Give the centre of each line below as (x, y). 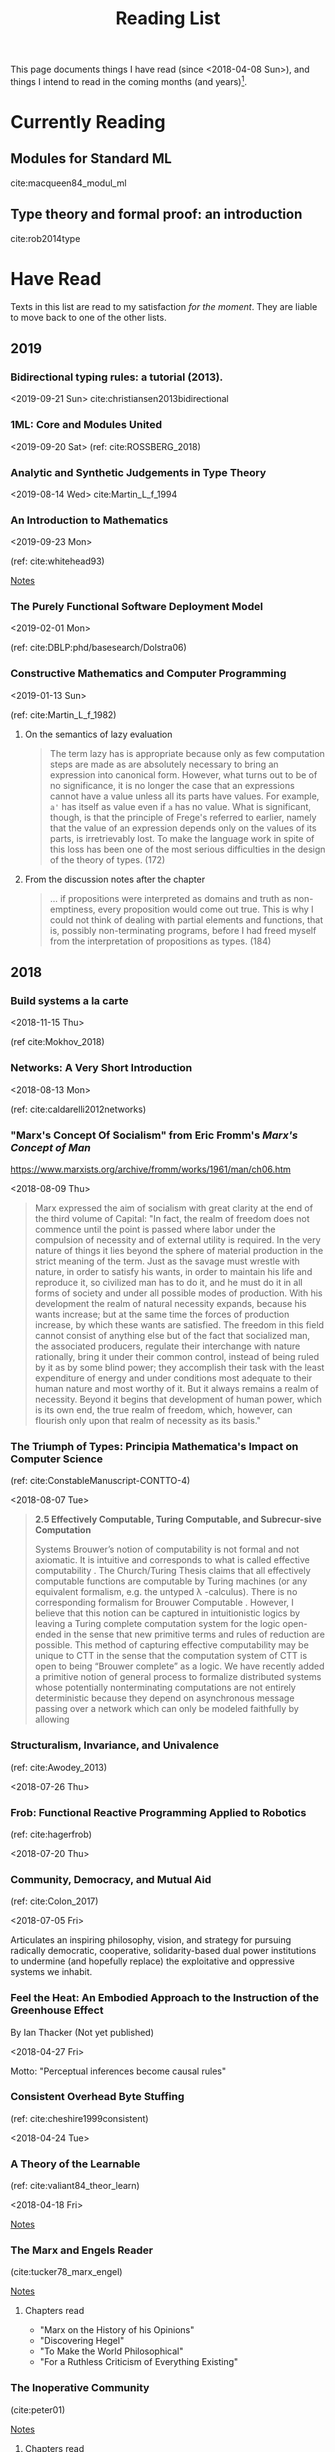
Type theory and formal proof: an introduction (156, 214)
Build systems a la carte (69, 1001)
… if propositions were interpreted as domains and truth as (170, 898)
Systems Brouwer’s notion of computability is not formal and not (167, 1549)
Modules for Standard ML (91, 158)
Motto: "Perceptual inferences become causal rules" (118, 2071)
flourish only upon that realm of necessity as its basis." (148, 1421)
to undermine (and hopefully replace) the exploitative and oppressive (152, 1961)
